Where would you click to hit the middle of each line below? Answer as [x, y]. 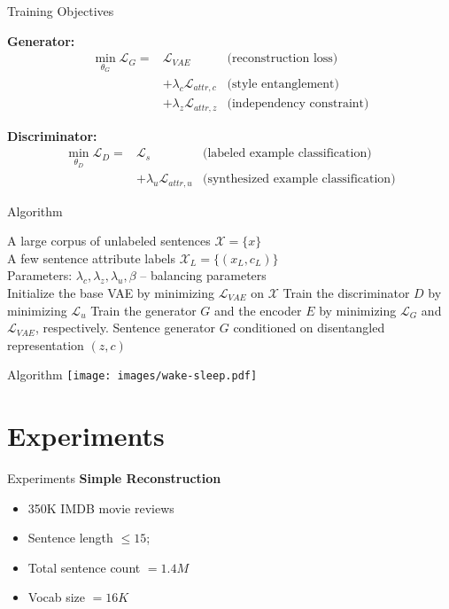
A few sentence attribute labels [91, 258]
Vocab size [57, 597]
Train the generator [143, 310]
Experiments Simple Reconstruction [114, 478]
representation [46, 344]
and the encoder [258, 310]
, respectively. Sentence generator [125, 328]
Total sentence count [84, 567]
